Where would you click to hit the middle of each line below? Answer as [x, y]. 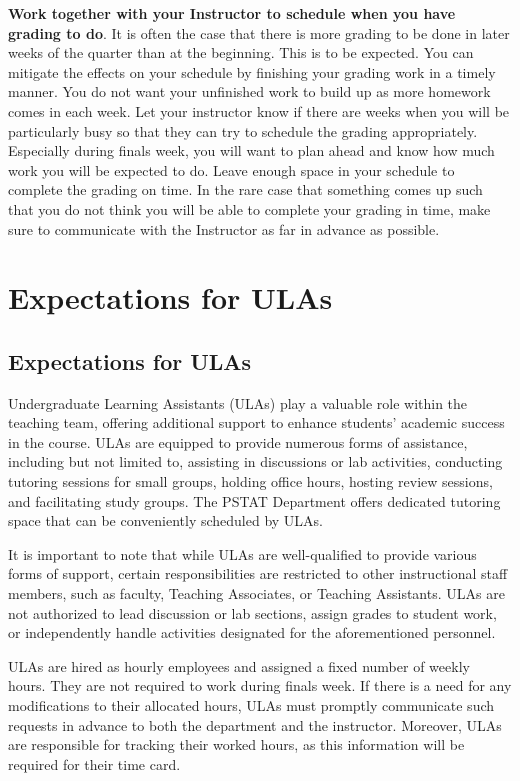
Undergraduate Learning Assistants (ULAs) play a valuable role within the [238, 402]
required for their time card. [94, 763]
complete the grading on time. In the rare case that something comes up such [245, 189]
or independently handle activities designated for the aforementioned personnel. [252, 632]
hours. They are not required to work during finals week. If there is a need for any [260, 685]
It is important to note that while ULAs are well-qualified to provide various [242, 553]
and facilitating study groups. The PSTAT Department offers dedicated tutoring [254, 500]
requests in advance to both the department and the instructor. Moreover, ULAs [255, 724]
